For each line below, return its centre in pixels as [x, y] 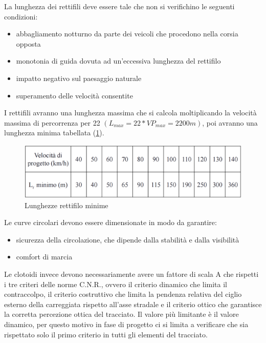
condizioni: [21, 16]
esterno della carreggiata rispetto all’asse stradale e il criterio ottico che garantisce [133, 304]
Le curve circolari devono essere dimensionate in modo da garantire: [110, 222]
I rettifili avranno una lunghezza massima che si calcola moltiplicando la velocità [130, 113]
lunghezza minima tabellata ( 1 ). [54, 133]
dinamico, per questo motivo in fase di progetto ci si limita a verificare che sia [126, 324]
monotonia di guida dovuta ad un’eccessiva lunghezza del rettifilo [118, 61]
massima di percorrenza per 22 [52, 122]
